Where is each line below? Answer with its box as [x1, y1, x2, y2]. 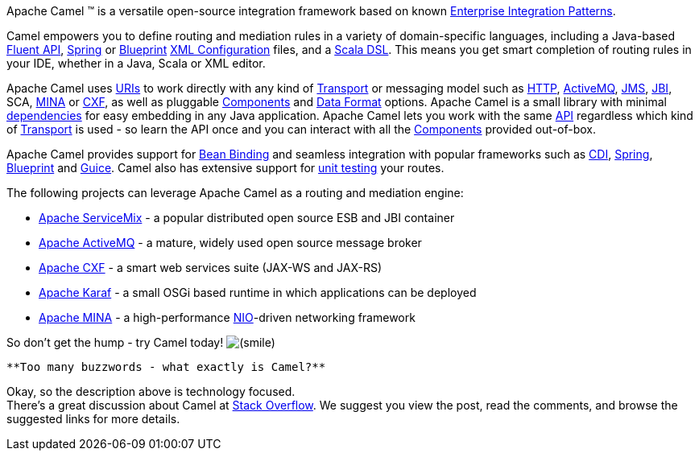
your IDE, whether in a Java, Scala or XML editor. [6, 56, 266, 70]
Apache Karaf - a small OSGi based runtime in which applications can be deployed [39, 286, 477, 299]
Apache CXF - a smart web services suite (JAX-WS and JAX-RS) [39, 261, 383, 274]
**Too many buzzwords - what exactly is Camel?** [6, 360, 326, 373]
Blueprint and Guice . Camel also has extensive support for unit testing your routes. [6, 161, 445, 175]
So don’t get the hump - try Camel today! [6, 336, 224, 349]
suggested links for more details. [6, 412, 180, 426]
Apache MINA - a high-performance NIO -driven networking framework [39, 311, 416, 324]
